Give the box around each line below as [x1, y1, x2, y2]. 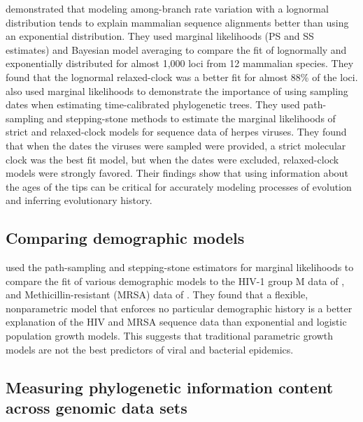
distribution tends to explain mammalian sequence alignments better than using [6, 15, 349, 29]
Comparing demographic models [6, 227, 245, 249]
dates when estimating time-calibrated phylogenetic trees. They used [6, 97, 300, 112]
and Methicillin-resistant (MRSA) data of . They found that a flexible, [6, 287, 308, 302]
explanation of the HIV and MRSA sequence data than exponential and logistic [6, 314, 347, 329]
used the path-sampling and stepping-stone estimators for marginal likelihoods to [6, 260, 354, 275]
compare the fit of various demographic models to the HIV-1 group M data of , [6, 273, 345, 288]
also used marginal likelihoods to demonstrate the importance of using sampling [6, 83, 348, 98]
